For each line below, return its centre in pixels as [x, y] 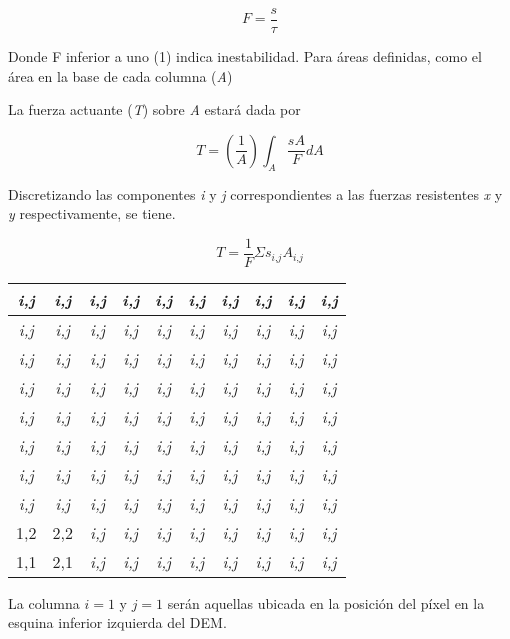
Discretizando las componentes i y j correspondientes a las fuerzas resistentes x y [255, 193]
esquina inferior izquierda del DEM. [117, 622]
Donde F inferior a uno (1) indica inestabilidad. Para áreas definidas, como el [245, 56]
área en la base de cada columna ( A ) [120, 75]
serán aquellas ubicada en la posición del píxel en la [326, 602]
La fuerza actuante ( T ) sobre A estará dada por [154, 109]
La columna [44, 602]
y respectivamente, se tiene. [92, 213]
